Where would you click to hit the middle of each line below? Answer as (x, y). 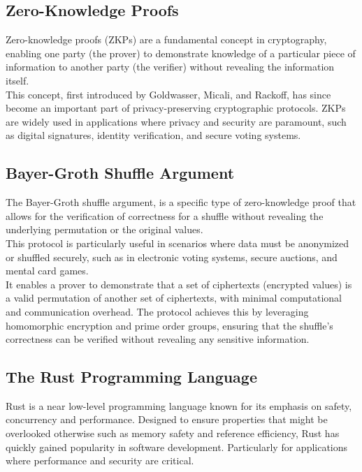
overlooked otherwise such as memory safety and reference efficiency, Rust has (173, 433)
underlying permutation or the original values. (104, 229)
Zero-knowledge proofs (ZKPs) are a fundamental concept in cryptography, (166, 39)
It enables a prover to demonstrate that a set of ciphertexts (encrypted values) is (179, 284)
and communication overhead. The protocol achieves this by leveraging (157, 311)
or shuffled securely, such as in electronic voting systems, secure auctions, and (172, 257)
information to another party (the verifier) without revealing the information (170, 67)
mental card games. (47, 271)
